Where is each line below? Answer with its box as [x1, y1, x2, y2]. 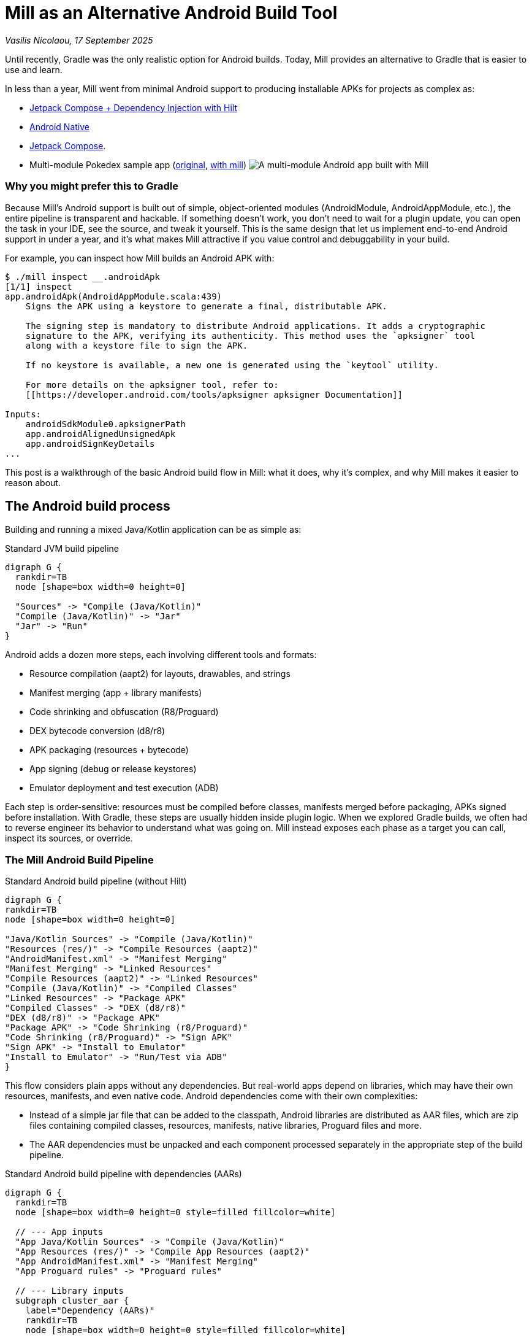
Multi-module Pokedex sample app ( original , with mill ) [29, 159, 247, 170]
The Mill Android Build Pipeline [5, 853, 154, 866]
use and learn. [5, 64, 63, 75]
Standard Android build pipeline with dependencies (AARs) [5, 1169, 242, 1180]
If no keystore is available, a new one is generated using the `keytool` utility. [25, 360, 439, 370]
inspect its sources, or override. [5, 833, 133, 844]
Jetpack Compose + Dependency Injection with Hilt [29, 102, 238, 113]
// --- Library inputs [15, 1286, 124, 1296]
